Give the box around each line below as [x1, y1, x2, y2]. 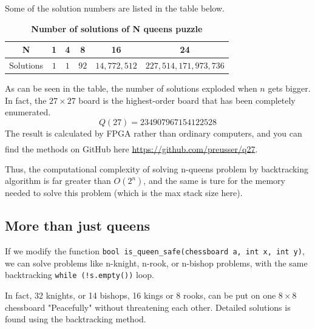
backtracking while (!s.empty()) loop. [5, 268, 154, 281]
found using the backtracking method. [5, 313, 146, 325]
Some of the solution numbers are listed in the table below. [5, 2, 225, 14]
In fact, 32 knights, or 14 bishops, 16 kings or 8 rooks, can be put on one [5, 288, 276, 301]
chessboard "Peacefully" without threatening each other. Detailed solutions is [5, 300, 291, 313]
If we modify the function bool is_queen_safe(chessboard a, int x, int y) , [5, 245, 305, 257]
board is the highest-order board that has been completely [78, 93, 296, 106]
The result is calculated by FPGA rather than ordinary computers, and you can [5, 126, 302, 139]
